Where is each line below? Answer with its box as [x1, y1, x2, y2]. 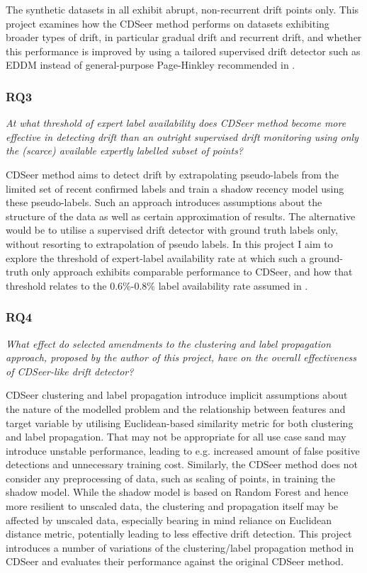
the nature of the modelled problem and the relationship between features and [6, 401, 346, 416]
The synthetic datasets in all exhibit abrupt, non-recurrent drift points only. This [6, 2, 359, 16]
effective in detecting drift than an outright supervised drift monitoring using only [6, 129, 358, 144]
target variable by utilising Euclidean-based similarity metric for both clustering [6, 415, 354, 430]
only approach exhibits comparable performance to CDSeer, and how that [31, 264, 353, 279]
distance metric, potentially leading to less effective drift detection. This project [6, 526, 352, 541]
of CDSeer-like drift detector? [6, 363, 134, 378]
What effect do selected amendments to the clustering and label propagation [6, 336, 332, 351]
